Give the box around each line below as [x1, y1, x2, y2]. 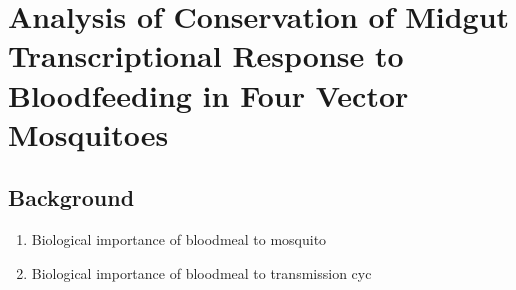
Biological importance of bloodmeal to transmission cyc [31, 262, 372, 283]
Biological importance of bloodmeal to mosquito [31, 229, 327, 250]
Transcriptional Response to [8, 35, 404, 76]
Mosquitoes [8, 113, 169, 154]
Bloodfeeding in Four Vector [8, 74, 409, 115]
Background [8, 182, 135, 213]
